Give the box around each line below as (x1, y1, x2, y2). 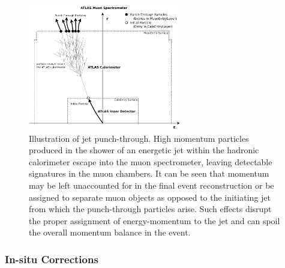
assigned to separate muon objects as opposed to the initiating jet (29, 190, 271, 203)
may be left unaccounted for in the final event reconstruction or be (29, 178, 274, 191)
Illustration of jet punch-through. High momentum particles (29, 132, 249, 144)
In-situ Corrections (5, 251, 98, 266)
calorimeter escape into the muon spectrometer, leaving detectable (29, 155, 272, 168)
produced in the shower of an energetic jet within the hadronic (29, 144, 259, 156)
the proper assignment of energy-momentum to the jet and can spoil (29, 214, 280, 227)
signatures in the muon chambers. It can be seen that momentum (29, 167, 269, 180)
